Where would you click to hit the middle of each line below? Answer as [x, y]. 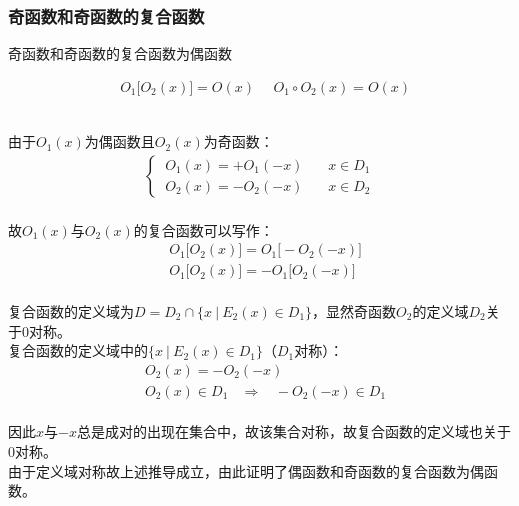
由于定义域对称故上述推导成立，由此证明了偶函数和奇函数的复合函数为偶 [246, 470]
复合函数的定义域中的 [78, 350]
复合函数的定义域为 [71, 310]
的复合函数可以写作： [203, 229]
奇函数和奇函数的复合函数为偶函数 [120, 53]
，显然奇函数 [354, 310]
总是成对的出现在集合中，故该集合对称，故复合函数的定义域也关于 [293, 431]
